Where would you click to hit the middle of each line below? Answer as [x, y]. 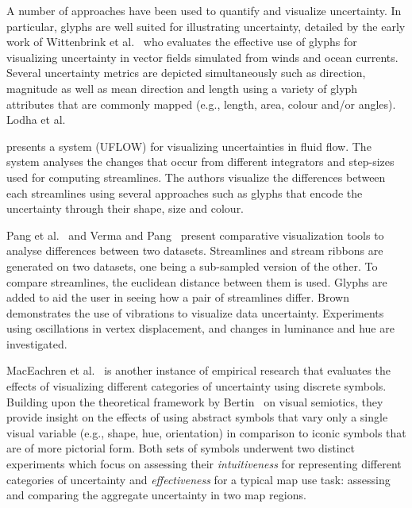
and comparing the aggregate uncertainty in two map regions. [156, 495]
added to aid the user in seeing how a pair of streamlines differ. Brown [178, 297]
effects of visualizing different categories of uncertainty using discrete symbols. [196, 386]
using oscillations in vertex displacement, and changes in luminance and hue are [200, 328]
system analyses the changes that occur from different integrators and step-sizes [200, 162]
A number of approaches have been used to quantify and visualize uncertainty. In [204, 10]
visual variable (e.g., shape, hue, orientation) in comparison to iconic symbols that [206, 432]
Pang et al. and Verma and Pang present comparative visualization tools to [195, 235]
